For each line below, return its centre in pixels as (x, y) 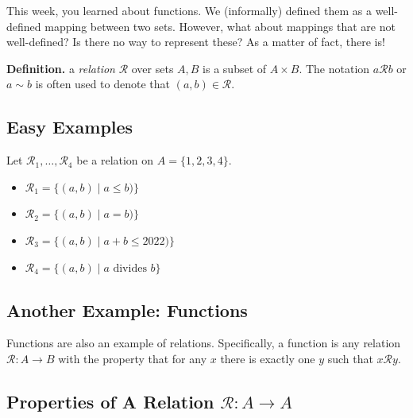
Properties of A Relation (110, 401)
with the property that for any (133, 358)
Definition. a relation (61, 68)
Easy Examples (70, 127)
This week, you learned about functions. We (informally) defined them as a (189, 10)
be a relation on (115, 160)
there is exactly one (268, 358)
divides (130, 268)
